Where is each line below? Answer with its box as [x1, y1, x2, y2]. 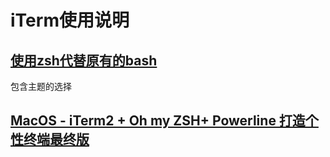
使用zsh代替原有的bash [10, 52, 158, 69]
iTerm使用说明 [10, 9, 130, 32]
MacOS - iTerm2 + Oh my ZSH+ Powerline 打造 [10, 112, 306, 130]
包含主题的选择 [10, 81, 72, 92]
